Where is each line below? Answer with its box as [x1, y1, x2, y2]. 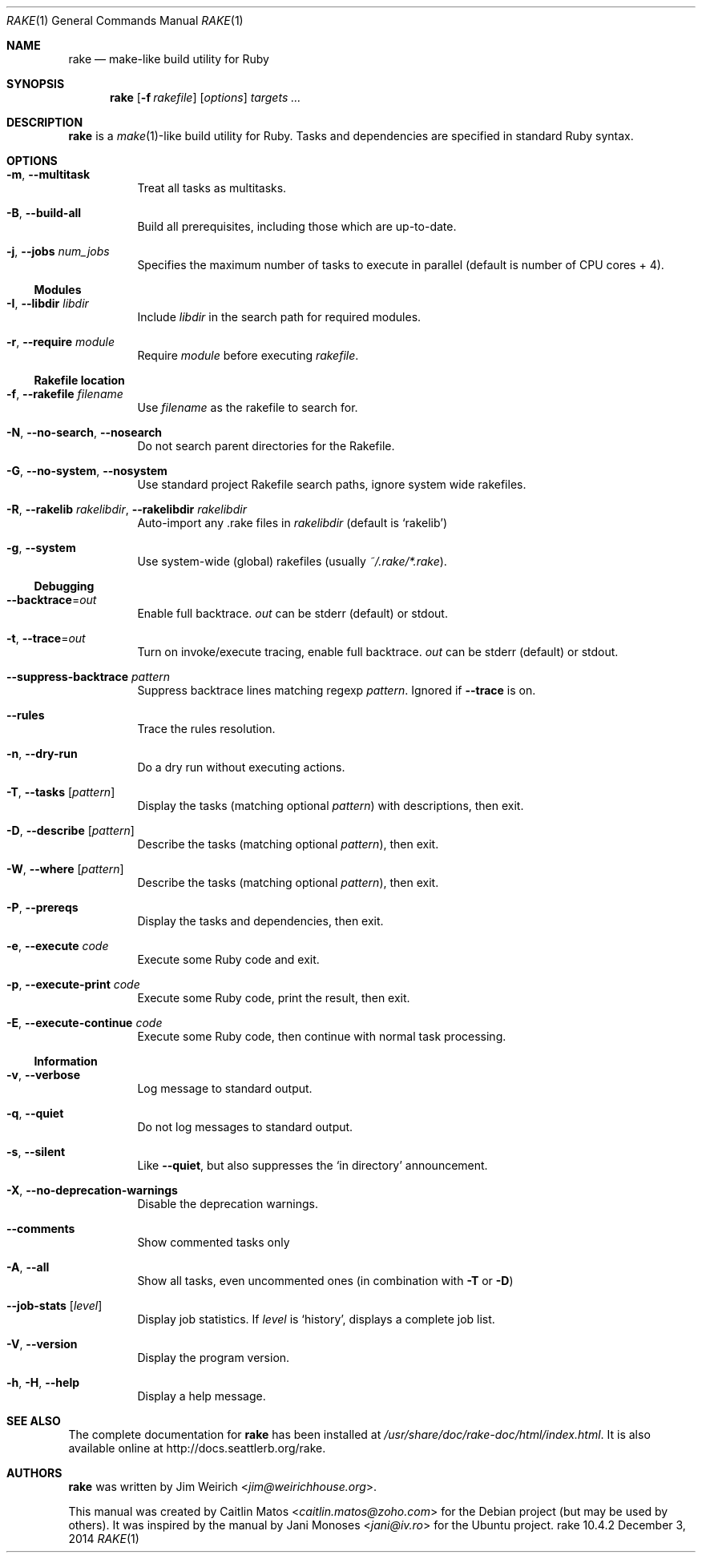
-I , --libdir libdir [6, 296, 89, 310]
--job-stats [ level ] [6, 1299, 103, 1312]
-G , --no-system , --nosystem [6, 464, 167, 477]
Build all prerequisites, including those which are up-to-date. [137, 220, 457, 233]
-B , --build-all [6, 206, 82, 220]
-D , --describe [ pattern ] [6, 824, 135, 837]
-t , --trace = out [6, 631, 86, 645]
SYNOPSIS [6, 77, 65, 91]
